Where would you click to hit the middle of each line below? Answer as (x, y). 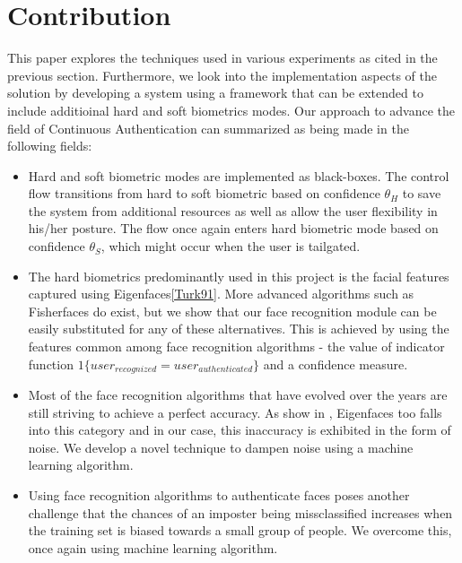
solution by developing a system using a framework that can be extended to (215, 93)
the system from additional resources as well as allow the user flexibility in (233, 210)
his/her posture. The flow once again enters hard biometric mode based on (233, 228)
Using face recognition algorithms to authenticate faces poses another (219, 495)
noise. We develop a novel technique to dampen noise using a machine (221, 447)
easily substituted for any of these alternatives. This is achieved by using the (239, 329)
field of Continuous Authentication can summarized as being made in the (208, 128)
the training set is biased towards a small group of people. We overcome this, (240, 530)
